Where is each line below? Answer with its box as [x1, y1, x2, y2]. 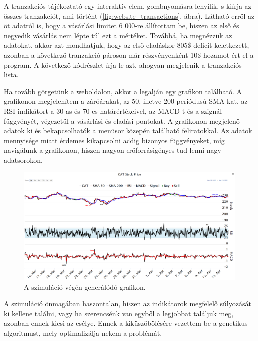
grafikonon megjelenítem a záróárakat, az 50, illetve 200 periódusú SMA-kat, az [4, 96, 248, 106]
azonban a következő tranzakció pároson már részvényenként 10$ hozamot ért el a [4, 49, 254, 60]
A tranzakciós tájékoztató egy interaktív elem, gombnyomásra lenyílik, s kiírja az [4, 1, 251, 11]
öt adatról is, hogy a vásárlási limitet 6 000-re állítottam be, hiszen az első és [4, 20, 239, 31]
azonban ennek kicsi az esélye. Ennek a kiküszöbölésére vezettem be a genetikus [4, 318, 248, 328]
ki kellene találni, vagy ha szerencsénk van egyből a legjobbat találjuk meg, [4, 308, 234, 318]
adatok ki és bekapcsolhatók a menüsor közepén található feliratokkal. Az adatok [4, 125, 252, 136]
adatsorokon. [4, 154, 43, 165]
